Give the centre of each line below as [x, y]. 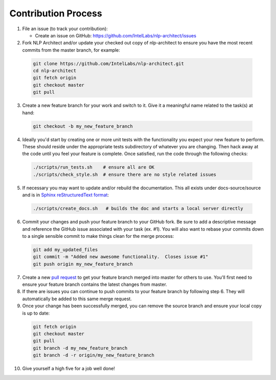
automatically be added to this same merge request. [77, 299]
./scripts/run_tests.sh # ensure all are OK [94, 167]
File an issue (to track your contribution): [65, 29]
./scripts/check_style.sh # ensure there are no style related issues [125, 174]
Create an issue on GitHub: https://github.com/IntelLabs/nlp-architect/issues [116, 35]
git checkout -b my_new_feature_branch [83, 126]
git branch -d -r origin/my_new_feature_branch [94, 355]
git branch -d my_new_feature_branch [80, 348]
